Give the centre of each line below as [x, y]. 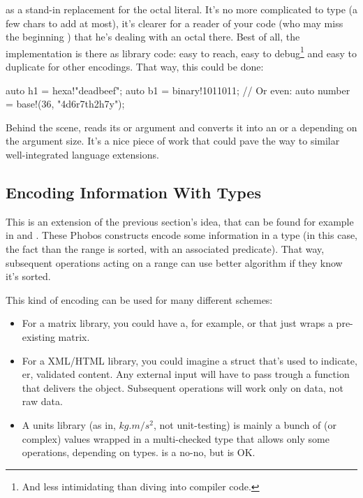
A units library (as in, [69, 424]
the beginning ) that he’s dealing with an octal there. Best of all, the [153, 37]
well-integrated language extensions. [82, 154]
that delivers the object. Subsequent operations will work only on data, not [183, 387]
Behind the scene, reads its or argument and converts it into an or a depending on [181, 127]
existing [38, 336]
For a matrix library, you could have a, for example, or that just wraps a [177, 323]
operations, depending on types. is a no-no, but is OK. [139, 452]
